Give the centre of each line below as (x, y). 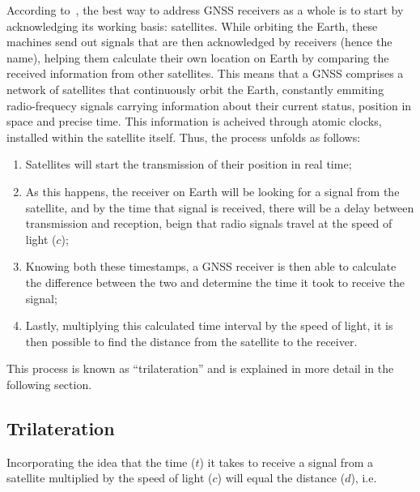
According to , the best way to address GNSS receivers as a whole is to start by (205, 10)
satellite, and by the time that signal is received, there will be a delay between (220, 207)
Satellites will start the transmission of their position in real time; (189, 164)
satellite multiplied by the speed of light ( (110, 478)
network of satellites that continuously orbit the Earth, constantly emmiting (195, 89)
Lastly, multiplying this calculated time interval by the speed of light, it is (209, 325)
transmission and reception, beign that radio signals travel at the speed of (209, 223)
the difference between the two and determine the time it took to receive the (215, 282)
